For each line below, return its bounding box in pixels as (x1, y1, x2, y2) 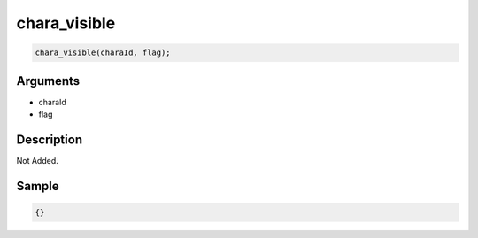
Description (16, 132, 83, 147)
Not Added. (16, 155, 59, 165)
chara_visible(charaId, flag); (35, 48, 172, 58)
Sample (16, 178, 59, 194)
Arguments (16, 73, 81, 88)
